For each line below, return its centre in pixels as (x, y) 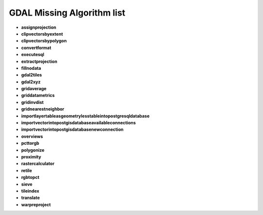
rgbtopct (30, 177)
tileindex (30, 191)
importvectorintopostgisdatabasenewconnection (72, 130)
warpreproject (36, 204)
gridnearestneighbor (43, 109)
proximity (31, 156)
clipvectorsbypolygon (44, 41)
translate (30, 198)
